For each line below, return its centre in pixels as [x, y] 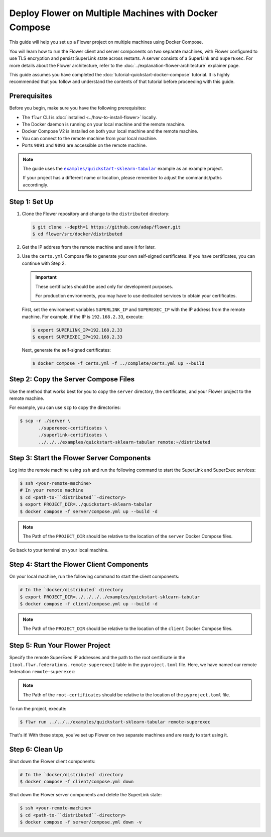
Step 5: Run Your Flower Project [60, 646]
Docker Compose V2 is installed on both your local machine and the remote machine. [110, 131]
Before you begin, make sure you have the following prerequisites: [78, 108]
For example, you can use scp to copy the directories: [65, 407]
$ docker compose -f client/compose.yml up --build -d [89, 604]
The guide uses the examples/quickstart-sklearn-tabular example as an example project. [123, 168]
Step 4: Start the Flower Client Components [79, 564]
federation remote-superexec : [42, 672]
